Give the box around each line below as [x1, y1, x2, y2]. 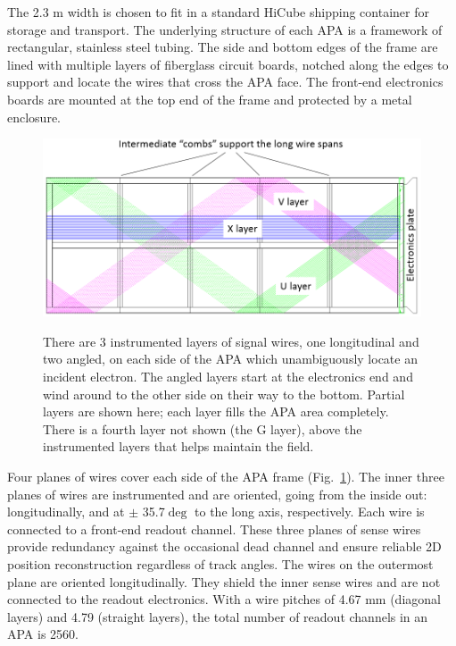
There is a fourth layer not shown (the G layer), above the [43, 419, 362, 438]
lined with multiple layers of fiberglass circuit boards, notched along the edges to [7, 55, 449, 73]
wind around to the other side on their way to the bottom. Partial [43, 384, 405, 403]
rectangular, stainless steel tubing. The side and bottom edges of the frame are [7, 38, 438, 56]
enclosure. [7, 107, 62, 126]
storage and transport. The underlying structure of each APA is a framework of [7, 20, 443, 38]
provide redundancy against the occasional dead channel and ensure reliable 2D [7, 537, 442, 556]
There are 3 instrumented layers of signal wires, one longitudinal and [43, 331, 419, 350]
